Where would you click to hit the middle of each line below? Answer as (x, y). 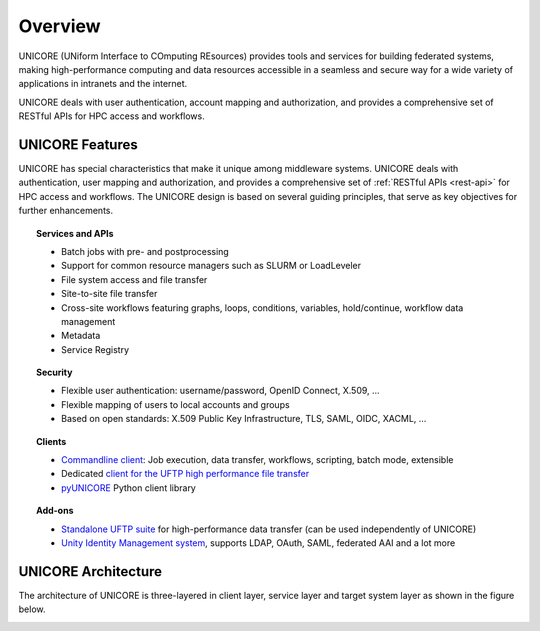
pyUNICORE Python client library (129, 487)
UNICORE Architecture (90, 571)
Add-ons (55, 511)
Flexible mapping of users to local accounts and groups (175, 404)
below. (32, 609)
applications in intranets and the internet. (103, 84)
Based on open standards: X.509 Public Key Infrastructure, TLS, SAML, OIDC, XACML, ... (244, 419)
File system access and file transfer (134, 279)
